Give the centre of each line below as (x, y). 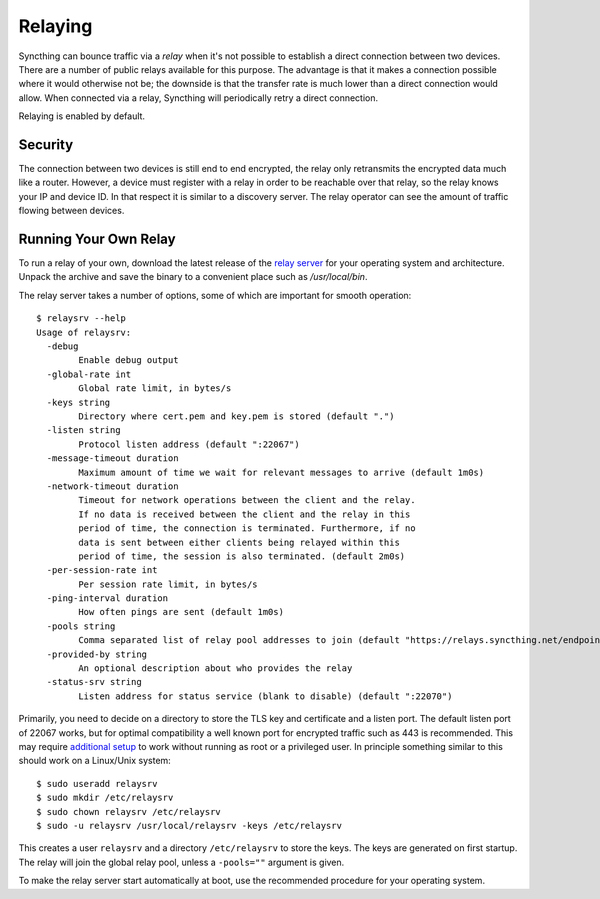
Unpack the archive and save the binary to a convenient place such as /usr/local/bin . (193, 277)
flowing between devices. (71, 211)
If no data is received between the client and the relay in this (244, 514)
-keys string (78, 402)
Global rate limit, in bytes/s (155, 388)
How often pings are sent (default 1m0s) (181, 612)
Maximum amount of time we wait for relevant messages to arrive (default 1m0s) (281, 472)
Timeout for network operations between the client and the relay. (247, 500)
